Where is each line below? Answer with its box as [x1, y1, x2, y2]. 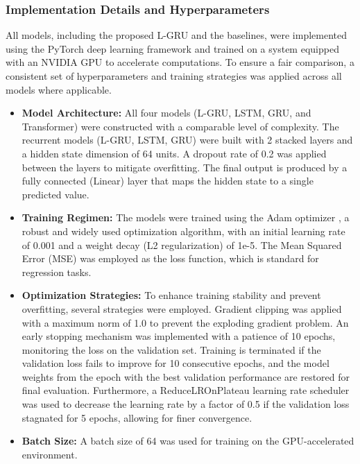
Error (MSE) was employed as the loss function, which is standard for [22, 251, 319, 266]
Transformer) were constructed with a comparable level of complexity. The [22, 119, 339, 133]
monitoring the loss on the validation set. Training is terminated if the [22, 342, 321, 356]
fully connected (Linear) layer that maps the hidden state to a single [22, 173, 314, 188]
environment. [22, 447, 78, 461]
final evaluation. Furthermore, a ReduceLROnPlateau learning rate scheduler [22, 383, 350, 397]
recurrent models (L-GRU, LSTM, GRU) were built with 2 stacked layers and [22, 132, 353, 147]
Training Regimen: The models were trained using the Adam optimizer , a [22, 210, 350, 225]
